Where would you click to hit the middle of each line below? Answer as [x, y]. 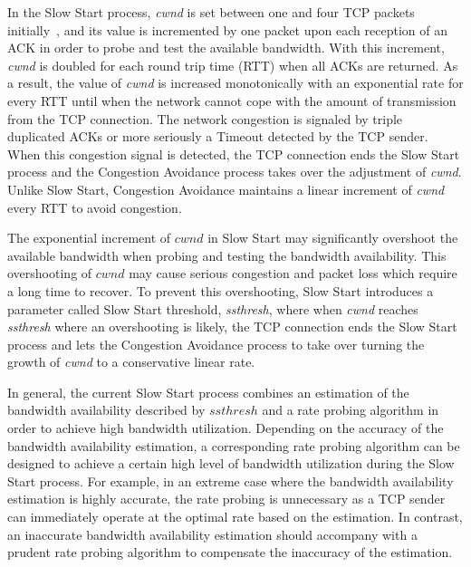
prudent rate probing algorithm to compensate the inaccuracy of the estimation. [230, 552]
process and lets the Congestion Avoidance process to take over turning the [216, 344]
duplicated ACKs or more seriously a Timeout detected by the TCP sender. [218, 136]
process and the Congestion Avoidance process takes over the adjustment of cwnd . [235, 172]
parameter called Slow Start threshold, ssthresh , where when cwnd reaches [213, 308]
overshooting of [50, 273]
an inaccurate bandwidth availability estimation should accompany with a [212, 534]
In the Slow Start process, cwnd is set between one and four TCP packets [211, 12]
